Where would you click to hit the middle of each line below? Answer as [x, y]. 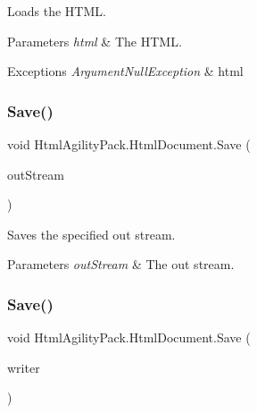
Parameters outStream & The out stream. [121, 264]
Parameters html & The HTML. [95, 41]
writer [24, 367]
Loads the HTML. [57, 11]
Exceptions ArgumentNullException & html [125, 71]
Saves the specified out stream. [91, 234]
